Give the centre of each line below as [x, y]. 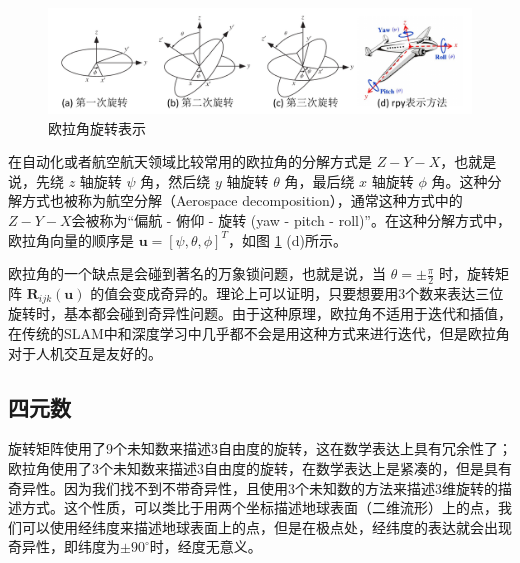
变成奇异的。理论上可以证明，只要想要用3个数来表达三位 [318, 292]
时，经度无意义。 [205, 546]
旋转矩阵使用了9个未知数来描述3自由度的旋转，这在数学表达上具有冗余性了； [260, 448]
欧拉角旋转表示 [97, 127]
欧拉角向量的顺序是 [71, 239]
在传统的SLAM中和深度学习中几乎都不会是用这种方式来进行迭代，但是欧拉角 [259, 333]
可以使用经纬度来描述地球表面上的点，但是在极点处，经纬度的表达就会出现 [266, 526]
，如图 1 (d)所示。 [287, 239]
